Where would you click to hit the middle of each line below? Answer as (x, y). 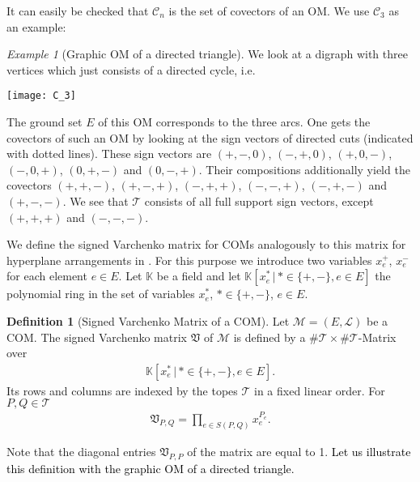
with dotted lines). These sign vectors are (109, 154)
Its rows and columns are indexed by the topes (122, 390)
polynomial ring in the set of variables (101, 294)
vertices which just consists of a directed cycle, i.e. (131, 69)
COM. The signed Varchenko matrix (97, 337)
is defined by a (269, 337)
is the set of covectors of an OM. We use (269, 11)
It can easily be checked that (78, 11)
